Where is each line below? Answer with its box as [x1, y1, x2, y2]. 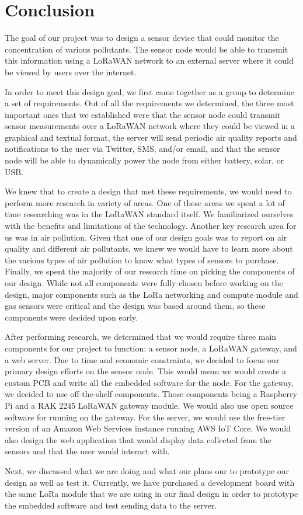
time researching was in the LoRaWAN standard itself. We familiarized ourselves [5, 208, 294, 220]
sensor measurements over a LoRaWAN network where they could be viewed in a [5, 120, 295, 132]
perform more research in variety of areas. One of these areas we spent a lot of [5, 196, 285, 208]
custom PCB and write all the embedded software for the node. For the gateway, [5, 376, 294, 388]
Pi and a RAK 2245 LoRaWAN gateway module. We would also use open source [5, 399, 294, 411]
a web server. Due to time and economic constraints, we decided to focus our [5, 353, 280, 366]
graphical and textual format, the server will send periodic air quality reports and [5, 131, 297, 143]
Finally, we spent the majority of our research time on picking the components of [5, 265, 295, 277]
